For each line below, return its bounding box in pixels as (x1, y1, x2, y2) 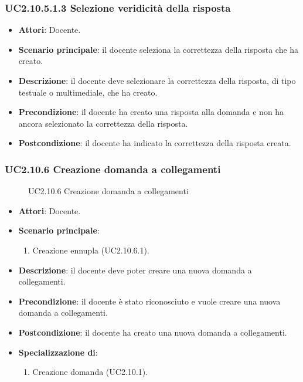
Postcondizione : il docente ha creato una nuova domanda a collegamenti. (18, 326, 287, 338)
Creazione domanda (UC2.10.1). (32, 366, 148, 378)
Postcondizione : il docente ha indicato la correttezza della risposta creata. (18, 137, 291, 149)
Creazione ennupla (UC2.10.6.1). (32, 244, 149, 256)
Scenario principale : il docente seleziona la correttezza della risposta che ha (18, 43, 299, 55)
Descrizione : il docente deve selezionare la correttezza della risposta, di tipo (18, 75, 296, 86)
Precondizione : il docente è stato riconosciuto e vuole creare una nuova (18, 295, 281, 307)
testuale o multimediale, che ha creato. (18, 86, 158, 98)
